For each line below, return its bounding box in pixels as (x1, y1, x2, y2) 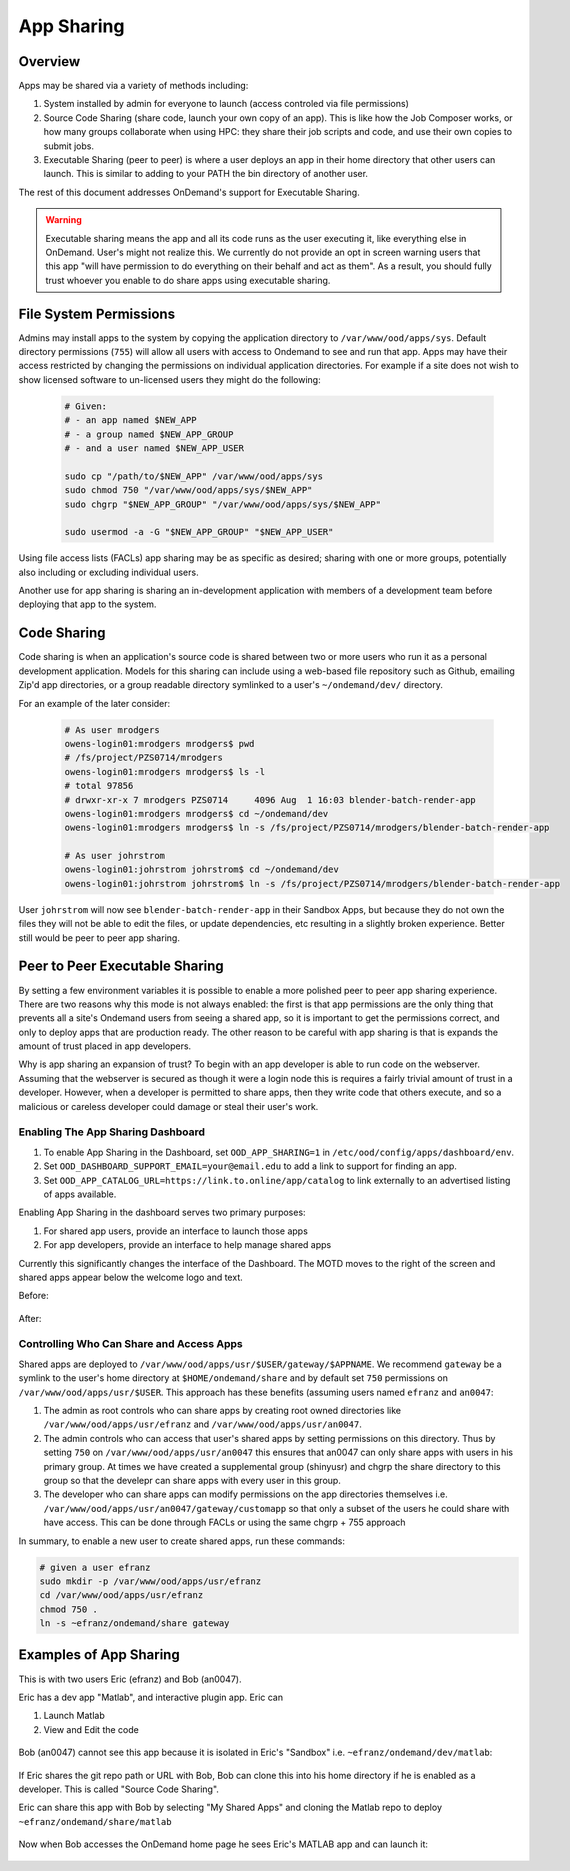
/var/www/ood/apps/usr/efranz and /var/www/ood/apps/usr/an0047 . (43, 1418, 362, 1430)
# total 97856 (64, 780, 134, 792)
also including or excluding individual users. (18, 566, 199, 578)
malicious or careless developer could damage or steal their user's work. (18, 1100, 319, 1112)
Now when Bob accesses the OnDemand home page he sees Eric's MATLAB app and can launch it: (18, 1838, 429, 1850)
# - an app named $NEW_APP (64, 415, 197, 426)
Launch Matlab (43, 1710, 105, 1722)
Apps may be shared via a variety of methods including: (18, 80, 249, 92)
